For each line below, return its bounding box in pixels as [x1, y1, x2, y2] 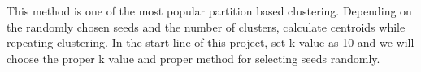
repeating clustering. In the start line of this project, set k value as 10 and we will [7, 34, 414, 51]
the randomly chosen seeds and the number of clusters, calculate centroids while [7, 18, 406, 35]
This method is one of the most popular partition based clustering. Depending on [7, 2, 412, 19]
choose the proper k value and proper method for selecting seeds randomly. [7, 49, 380, 66]
